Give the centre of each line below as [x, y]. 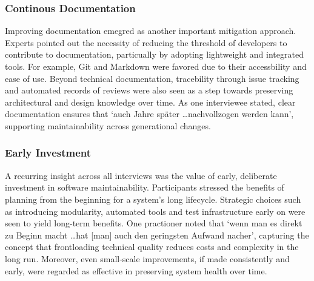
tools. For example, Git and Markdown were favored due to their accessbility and [156, 66]
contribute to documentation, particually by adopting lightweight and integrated [154, 54]
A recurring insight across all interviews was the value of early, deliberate [141, 175]
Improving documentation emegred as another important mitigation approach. [151, 31]
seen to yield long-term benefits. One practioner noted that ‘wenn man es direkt [154, 223]
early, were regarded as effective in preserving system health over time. [136, 270]
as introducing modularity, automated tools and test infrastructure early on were [155, 211]
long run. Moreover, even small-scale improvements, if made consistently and [147, 258]
